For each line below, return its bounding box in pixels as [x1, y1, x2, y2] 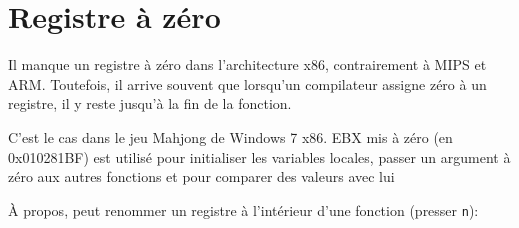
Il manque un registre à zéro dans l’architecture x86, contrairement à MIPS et [8, 54, 487, 75]
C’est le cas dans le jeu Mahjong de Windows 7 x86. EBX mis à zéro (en [8, 126, 453, 147]
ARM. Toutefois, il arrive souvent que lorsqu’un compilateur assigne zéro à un [8, 73, 487, 94]
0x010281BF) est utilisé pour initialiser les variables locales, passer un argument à [8, 146, 511, 167]
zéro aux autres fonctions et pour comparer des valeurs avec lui [8, 166, 395, 187]
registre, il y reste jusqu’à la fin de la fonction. [8, 93, 292, 114]
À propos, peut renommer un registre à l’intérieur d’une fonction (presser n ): [8, 199, 479, 220]
